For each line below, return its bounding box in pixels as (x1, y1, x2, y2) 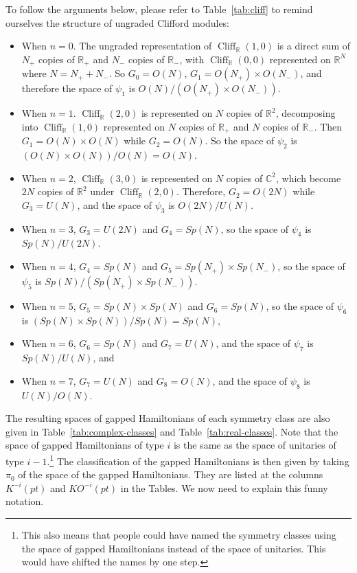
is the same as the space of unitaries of (173, 438, 336, 452)
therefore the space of (21, 81, 113, 95)
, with (179, 52, 205, 66)
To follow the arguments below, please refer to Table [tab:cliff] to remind (5, 2, 313, 16)
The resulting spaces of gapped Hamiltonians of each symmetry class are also (5, 411, 330, 425)
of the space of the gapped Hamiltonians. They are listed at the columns (18, 467, 323, 482)
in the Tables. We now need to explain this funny (120, 480, 328, 495)
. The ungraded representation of (73, 38, 212, 53)
